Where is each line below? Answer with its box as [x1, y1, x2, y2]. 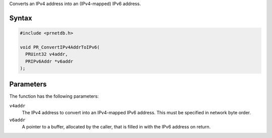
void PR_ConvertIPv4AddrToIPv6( [20, 44, 100, 50]
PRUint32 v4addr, [25, 51, 68, 57]
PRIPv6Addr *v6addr [25, 58, 74, 64]
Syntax [9, 14, 32, 22]
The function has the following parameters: [9, 93, 99, 99]
